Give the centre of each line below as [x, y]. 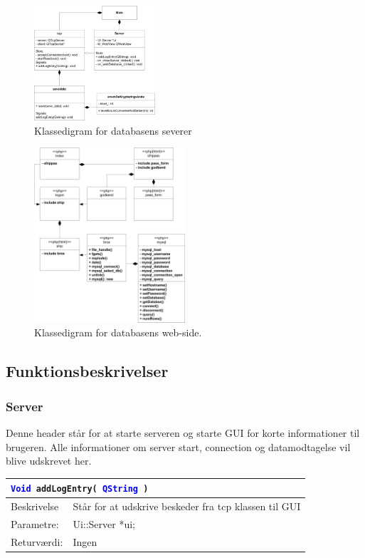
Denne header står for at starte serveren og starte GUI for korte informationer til [183, 432]
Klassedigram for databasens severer [113, 130]
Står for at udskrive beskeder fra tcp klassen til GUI [187, 506]
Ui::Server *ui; [104, 523]
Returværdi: [37, 541]
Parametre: [35, 523]
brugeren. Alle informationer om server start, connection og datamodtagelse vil [178, 446]
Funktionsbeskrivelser [87, 371]
